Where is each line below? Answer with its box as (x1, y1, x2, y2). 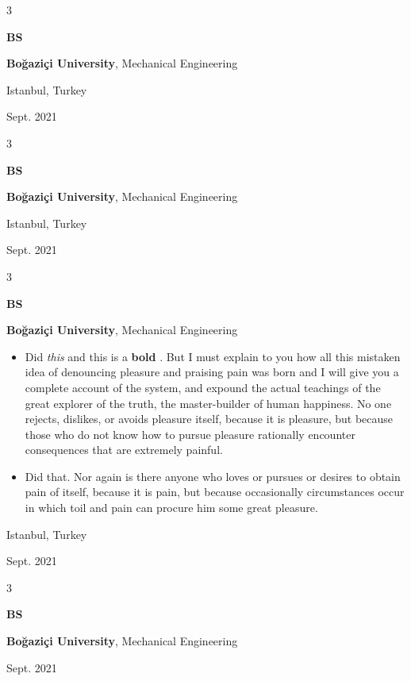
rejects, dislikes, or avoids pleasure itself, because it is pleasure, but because (25, 410, 394, 427)
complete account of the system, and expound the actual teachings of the (25, 379, 381, 395)
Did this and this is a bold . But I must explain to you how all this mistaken (25, 348, 401, 364)
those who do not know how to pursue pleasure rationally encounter (25, 425, 355, 442)
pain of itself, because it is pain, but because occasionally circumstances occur (25, 483, 405, 500)
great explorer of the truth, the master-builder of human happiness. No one (25, 394, 392, 411)
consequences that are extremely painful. (25, 441, 223, 458)
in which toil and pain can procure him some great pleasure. (25, 499, 318, 516)
